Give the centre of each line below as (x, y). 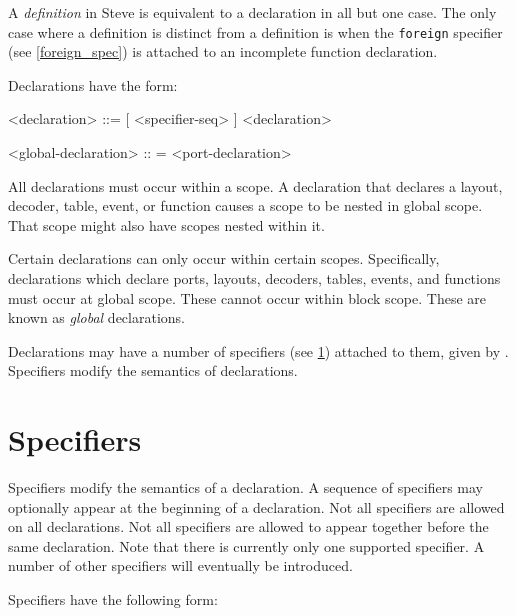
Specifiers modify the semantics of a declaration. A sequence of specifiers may (245, 487)
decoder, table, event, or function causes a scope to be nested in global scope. (245, 205)
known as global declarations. (96, 317)
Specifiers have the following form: (113, 599)
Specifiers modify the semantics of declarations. (153, 370)
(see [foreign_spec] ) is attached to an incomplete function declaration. (223, 51)
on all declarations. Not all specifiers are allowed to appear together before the (248, 526)
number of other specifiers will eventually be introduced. (180, 565)
